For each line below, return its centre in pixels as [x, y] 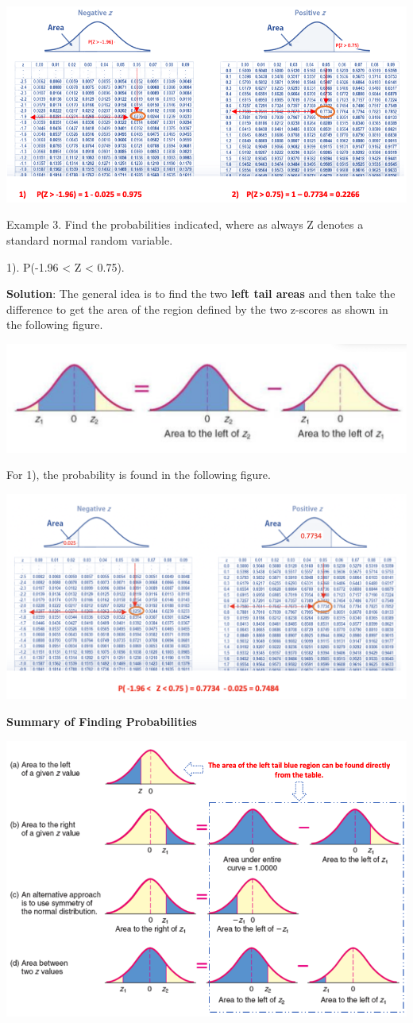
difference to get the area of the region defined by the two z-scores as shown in [197, 309]
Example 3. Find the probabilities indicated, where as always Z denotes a [185, 224]
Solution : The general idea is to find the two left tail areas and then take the [201, 293]
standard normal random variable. [90, 240]
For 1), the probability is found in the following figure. [139, 475]
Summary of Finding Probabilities [102, 722]
